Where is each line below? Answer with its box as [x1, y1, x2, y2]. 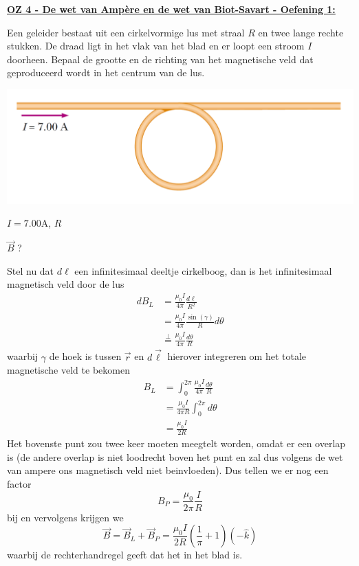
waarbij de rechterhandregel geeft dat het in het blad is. [7, 547, 243, 562]
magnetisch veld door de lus [7, 277, 124, 291]
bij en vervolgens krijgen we [7, 510, 124, 524]
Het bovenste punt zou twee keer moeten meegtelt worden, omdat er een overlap [7, 436, 346, 451]
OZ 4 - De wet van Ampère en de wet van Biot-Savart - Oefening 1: [7, 2, 336, 16]
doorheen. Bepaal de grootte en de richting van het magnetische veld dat [7, 52, 314, 66]
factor [7, 476, 32, 490]
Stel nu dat [7, 263, 54, 278]
